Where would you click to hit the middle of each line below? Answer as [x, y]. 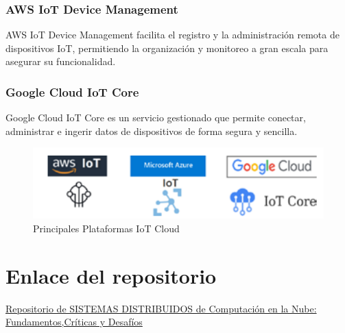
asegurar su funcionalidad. [61, 61]
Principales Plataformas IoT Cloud [106, 228]
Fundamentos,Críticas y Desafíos [74, 322]
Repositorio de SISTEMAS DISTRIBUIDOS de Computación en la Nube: [161, 308]
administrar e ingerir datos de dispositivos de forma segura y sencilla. [152, 131]
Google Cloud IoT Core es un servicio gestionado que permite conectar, [156, 118]
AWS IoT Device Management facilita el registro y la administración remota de [172, 35]
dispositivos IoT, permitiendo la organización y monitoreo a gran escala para [167, 48]
